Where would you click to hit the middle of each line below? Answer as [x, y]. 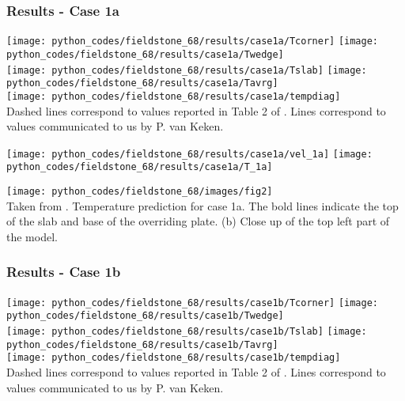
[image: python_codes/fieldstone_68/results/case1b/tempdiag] [174, 358]
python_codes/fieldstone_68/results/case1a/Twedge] [145, 54]
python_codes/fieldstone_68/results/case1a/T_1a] [140, 167]
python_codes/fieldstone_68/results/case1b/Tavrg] [142, 344]
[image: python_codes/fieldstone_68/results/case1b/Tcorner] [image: [193, 303]
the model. [32, 236]
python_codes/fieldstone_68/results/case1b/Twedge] [145, 316]
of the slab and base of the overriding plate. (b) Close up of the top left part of [198, 221]
